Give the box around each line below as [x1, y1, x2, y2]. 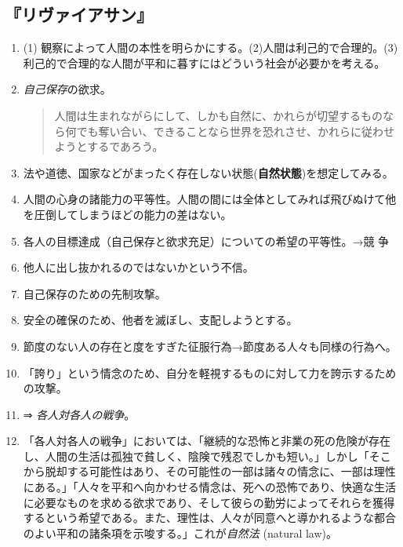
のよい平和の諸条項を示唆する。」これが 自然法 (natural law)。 [23, 524, 338, 541]
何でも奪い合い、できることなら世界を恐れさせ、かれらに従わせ [65, 122, 394, 139]
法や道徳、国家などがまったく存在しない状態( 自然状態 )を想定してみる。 [23, 164, 394, 181]
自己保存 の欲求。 [23, 81, 111, 97]
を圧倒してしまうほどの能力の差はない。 [23, 206, 232, 222]
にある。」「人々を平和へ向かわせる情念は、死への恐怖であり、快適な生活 [23, 479, 397, 495]
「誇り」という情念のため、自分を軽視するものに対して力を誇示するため [23, 364, 397, 381]
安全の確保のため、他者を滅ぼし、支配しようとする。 [23, 312, 298, 328]
